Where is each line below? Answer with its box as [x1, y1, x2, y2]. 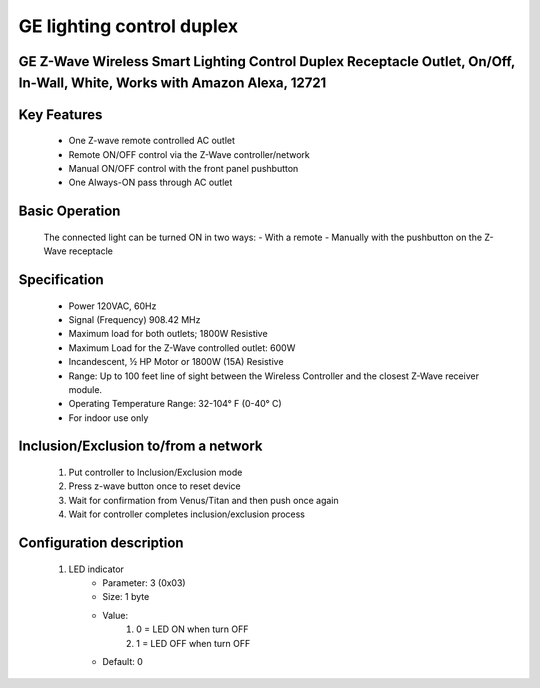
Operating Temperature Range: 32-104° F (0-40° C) [68, 398, 282, 410]
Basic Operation [18, 203, 121, 220]
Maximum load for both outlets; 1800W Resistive [68, 328, 269, 340]
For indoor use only [68, 411, 149, 424]
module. [68, 383, 103, 395]
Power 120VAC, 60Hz [68, 300, 157, 312]
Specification [18, 271, 104, 288]
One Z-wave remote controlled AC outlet [68, 135, 235, 147]
